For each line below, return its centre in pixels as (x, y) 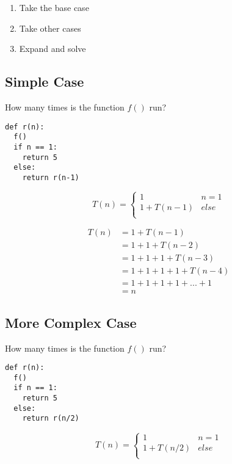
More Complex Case (71, 322)
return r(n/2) (51, 419)
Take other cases (50, 28)
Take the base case (54, 7)
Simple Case (45, 82)
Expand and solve (53, 49)
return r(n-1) (51, 177)
